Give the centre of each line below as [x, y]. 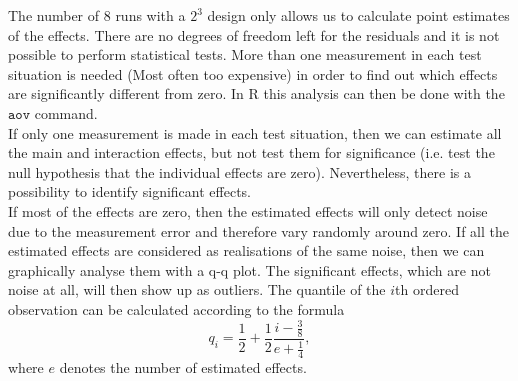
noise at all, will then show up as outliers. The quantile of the [197, 289]
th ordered [427, 289]
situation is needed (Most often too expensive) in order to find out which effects [253, 73]
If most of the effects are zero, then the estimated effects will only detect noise [248, 210]
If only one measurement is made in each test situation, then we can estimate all [255, 132]
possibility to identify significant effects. [129, 191]
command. [66, 112]
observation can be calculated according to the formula [176, 308]
